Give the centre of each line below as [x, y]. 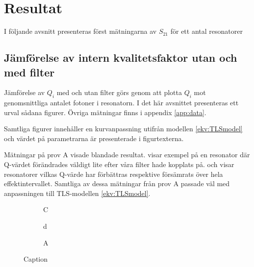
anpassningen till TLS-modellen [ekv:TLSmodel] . [77, 193]
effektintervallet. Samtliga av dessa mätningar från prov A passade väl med [117, 183]
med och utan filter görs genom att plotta [119, 92]
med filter [29, 72]
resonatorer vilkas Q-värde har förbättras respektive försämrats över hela [114, 174]
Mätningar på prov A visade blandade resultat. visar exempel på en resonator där [127, 155]
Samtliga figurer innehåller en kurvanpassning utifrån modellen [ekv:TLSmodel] [123, 129]
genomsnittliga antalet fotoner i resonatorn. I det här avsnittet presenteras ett [121, 103]
